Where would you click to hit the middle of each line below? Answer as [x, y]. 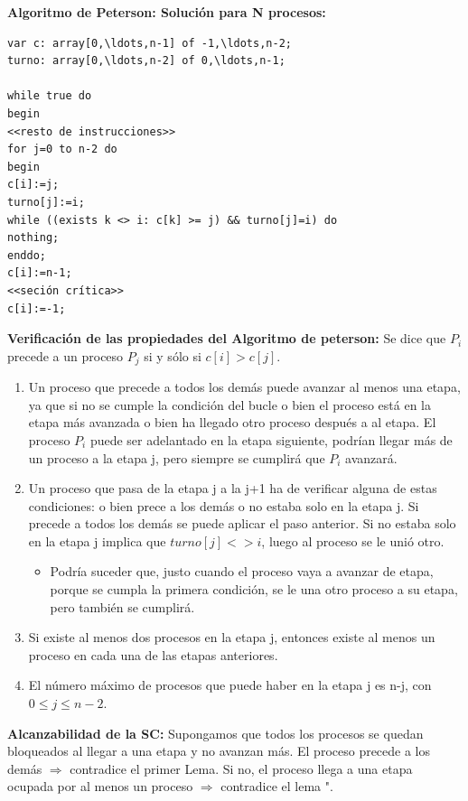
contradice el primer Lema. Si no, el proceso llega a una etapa [241, 768]
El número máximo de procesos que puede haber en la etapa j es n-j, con [230, 685]
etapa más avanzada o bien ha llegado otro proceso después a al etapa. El [232, 422]
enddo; [27, 255]
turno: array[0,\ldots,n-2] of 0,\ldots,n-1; [146, 61]
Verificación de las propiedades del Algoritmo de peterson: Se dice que [227, 338]
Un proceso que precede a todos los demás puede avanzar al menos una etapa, [244, 387]
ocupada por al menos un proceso [100, 786]
